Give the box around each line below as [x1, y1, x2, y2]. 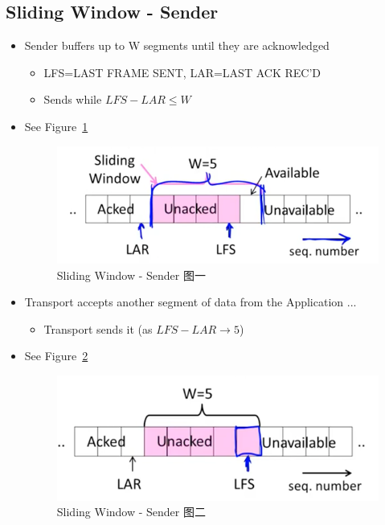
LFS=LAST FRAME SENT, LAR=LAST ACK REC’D [43, 64, 321, 80]
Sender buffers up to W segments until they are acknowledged [24, 37, 330, 54]
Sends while [43, 91, 102, 108]
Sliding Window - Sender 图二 [56, 503, 206, 520]
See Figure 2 [24, 347, 88, 364]
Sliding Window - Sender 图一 [56, 266, 206, 283]
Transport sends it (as [43, 320, 153, 337]
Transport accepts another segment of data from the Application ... [24, 293, 357, 310]
